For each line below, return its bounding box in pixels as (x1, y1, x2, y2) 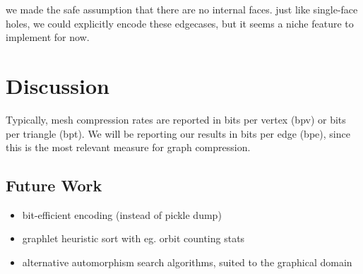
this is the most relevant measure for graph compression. (6, 140, 251, 155)
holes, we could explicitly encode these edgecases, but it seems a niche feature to (6, 16, 354, 30)
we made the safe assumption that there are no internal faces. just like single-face (6, 2, 358, 16)
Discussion (6, 71, 109, 100)
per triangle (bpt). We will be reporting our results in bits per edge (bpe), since (6, 126, 350, 141)
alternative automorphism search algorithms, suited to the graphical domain (22, 255, 352, 270)
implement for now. (6, 30, 90, 44)
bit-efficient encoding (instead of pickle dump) (22, 207, 222, 222)
